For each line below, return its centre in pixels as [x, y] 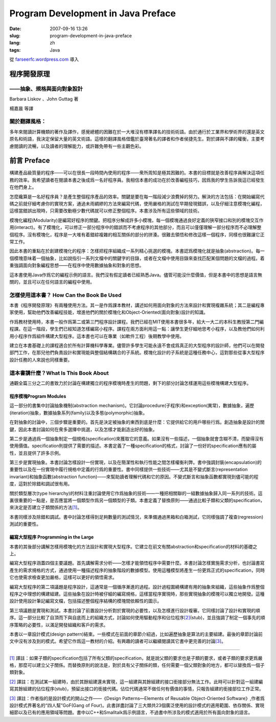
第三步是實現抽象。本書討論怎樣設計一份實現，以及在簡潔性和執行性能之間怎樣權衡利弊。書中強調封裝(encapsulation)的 [135, 462]
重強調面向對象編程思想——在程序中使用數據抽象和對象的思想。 [77, 265]
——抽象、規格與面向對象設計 [46, 88]
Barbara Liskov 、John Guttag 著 [44, 99]
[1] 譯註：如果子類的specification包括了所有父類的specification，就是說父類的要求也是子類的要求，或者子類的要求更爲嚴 [136, 658]
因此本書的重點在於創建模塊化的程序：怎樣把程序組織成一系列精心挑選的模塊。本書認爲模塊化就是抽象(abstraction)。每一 [137, 251]
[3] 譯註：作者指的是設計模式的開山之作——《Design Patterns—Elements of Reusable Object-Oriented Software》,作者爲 [137, 698]
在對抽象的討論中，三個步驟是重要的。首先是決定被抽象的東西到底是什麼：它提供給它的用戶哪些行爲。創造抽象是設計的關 [137, 422]
